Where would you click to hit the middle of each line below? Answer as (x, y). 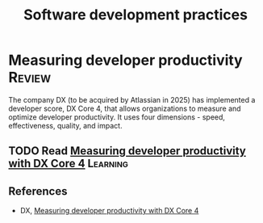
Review (29, 78)
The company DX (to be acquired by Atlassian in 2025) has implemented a (132, 99)
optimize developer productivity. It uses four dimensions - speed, (117, 117)
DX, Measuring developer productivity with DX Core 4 (109, 211)
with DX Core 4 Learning (69, 164)
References (38, 191)
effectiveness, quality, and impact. (65, 125)
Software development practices (136, 15)
